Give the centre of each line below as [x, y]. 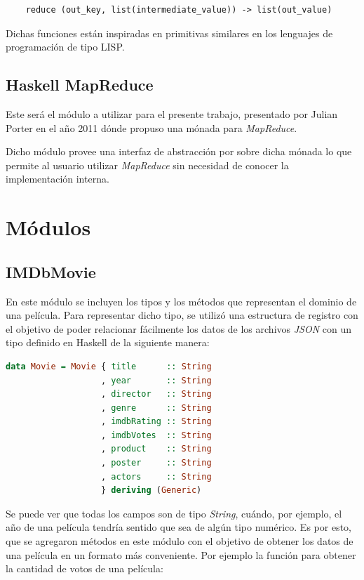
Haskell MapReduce [80, 85]
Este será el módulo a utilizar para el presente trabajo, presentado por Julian [172, 113]
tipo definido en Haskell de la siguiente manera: [108, 342]
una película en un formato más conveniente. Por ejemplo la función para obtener [181, 554]
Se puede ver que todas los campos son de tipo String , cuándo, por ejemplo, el [174, 513]
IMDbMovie [51, 271]
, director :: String [156, 394]
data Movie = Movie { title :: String [109, 366]
